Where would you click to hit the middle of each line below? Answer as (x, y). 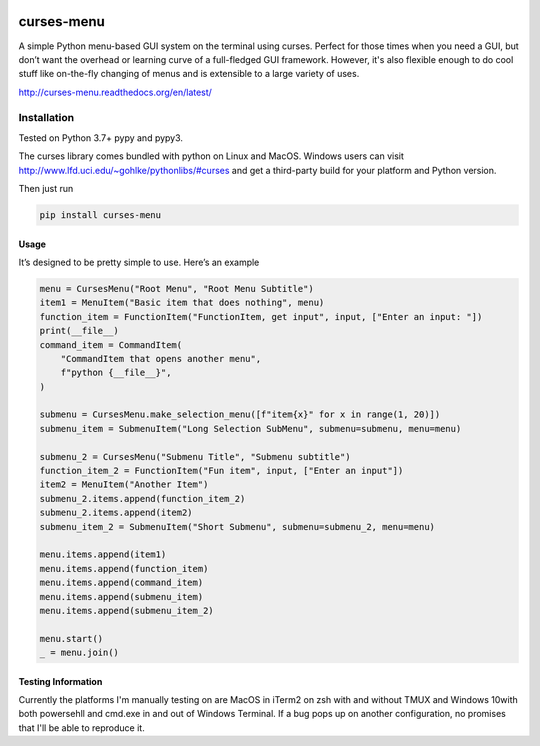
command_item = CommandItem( (111, 344)
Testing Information (60, 681)
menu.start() (71, 638)
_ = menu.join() (79, 653)
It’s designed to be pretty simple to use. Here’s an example (139, 262)
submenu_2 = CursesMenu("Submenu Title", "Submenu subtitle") (195, 456)
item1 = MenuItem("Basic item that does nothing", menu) (182, 303)
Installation (46, 118)
